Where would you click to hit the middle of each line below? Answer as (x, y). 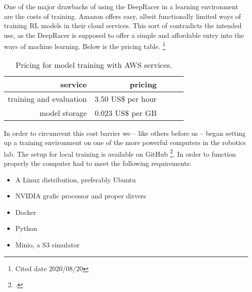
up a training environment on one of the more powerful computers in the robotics (125, 142)
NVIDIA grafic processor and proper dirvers (81, 196)
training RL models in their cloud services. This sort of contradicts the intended (123, 25)
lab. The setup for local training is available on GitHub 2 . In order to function (120, 153)
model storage (63, 113)
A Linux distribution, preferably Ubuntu (75, 179)
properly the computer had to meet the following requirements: (98, 163)
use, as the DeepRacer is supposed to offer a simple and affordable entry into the (124, 35)
